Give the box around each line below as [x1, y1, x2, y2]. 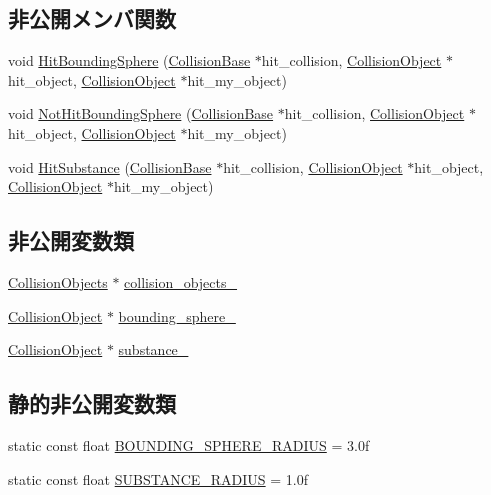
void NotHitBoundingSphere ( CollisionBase [8, 103, 274, 124]
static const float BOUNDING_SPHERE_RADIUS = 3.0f [8, 434, 370, 455]
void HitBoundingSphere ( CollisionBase [8, 50, 251, 71]
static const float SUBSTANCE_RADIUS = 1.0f [8, 468, 309, 489]
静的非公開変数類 [8, 388, 176, 419]
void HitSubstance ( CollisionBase [8, 156, 212, 177]
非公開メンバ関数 [8, 3, 176, 34]
